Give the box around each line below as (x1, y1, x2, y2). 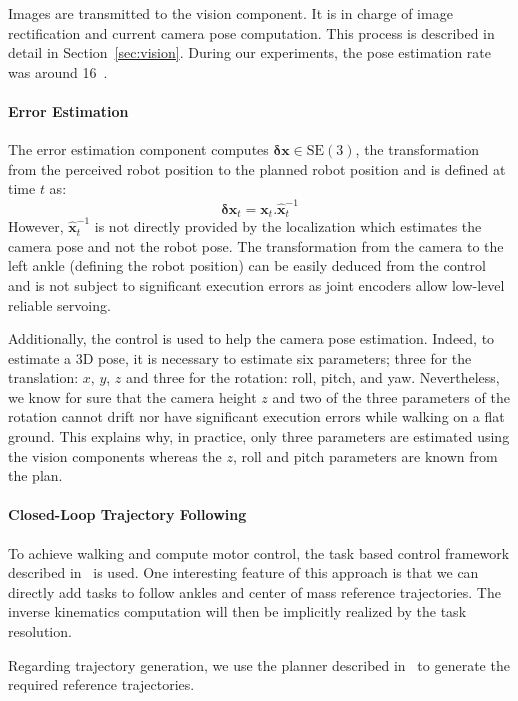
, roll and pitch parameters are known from (232, 445, 498, 466)
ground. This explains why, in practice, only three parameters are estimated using (8, 426, 510, 447)
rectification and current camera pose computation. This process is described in (8, 22, 495, 43)
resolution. (8, 621, 72, 642)
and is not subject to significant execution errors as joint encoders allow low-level (8, 274, 505, 295)
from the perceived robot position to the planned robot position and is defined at (8, 158, 506, 179)
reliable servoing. (8, 294, 111, 315)
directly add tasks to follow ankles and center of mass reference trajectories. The (8, 581, 501, 602)
